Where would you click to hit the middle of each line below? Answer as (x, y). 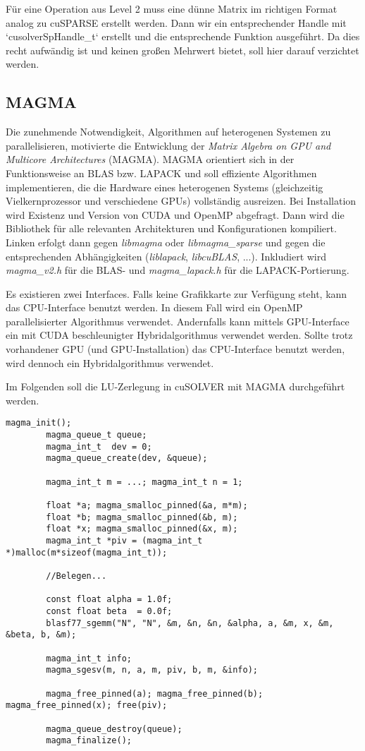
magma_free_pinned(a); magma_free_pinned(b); (155, 693)
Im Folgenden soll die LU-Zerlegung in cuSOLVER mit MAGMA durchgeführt (175, 386)
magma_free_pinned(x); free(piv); (87, 705)
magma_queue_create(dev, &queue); (127, 458)
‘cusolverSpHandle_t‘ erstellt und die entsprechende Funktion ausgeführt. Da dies (183, 36)
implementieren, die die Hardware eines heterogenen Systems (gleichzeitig (165, 187)
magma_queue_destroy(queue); (114, 729)
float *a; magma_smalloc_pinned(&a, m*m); (147, 506)
